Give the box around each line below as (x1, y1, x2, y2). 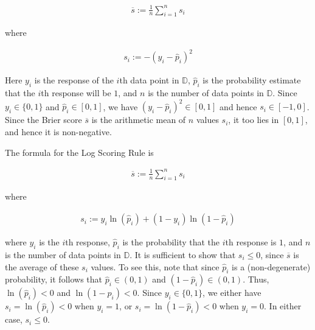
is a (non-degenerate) (232, 260, 311, 273)
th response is (225, 236, 277, 248)
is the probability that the (122, 236, 220, 248)
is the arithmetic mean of (91, 113, 186, 126)
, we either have (202, 286, 261, 299)
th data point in (119, 74, 179, 86)
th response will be (41, 86, 111, 99)
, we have (103, 100, 138, 113)
